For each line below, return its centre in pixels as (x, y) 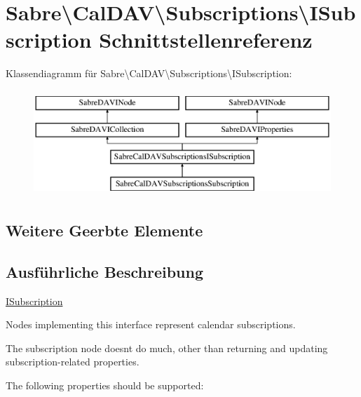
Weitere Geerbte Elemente (104, 230)
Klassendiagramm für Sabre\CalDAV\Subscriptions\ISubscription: (149, 73)
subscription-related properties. (73, 362)
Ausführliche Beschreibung (104, 271)
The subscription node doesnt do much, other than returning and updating (167, 348)
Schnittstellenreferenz (206, 40)
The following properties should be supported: (105, 385)
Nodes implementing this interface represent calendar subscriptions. (151, 324)
